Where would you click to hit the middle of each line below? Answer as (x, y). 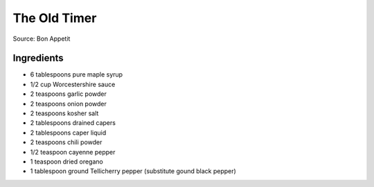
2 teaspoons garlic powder (69, 94)
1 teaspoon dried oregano (66, 161)
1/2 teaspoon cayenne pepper (73, 152)
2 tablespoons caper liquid (68, 132)
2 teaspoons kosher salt (64, 113)
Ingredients (38, 58)
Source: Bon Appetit (42, 39)
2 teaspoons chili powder (66, 142)
